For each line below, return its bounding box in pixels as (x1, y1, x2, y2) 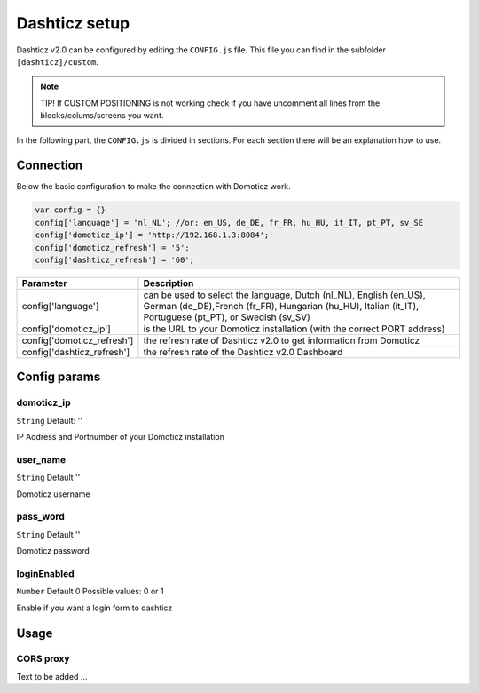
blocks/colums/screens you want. (40, 110, 164, 121)
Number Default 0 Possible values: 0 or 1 (16, 586, 164, 597)
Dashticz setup (16, 13, 130, 33)
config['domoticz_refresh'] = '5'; (35, 243, 190, 252)
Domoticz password (16, 546, 90, 556)
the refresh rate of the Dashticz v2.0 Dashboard (143, 346, 343, 358)
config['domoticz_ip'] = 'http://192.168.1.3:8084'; (35, 230, 270, 240)
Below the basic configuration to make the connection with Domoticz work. (16, 181, 292, 192)
